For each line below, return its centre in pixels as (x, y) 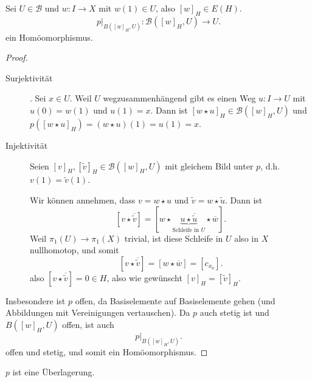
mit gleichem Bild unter (209, 165)
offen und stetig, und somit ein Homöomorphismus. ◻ (107, 351)
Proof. (17, 57)
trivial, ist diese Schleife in (174, 238)
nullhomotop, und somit (75, 250)
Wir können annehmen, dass (83, 200)
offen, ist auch (88, 324)
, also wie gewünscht (144, 277)
